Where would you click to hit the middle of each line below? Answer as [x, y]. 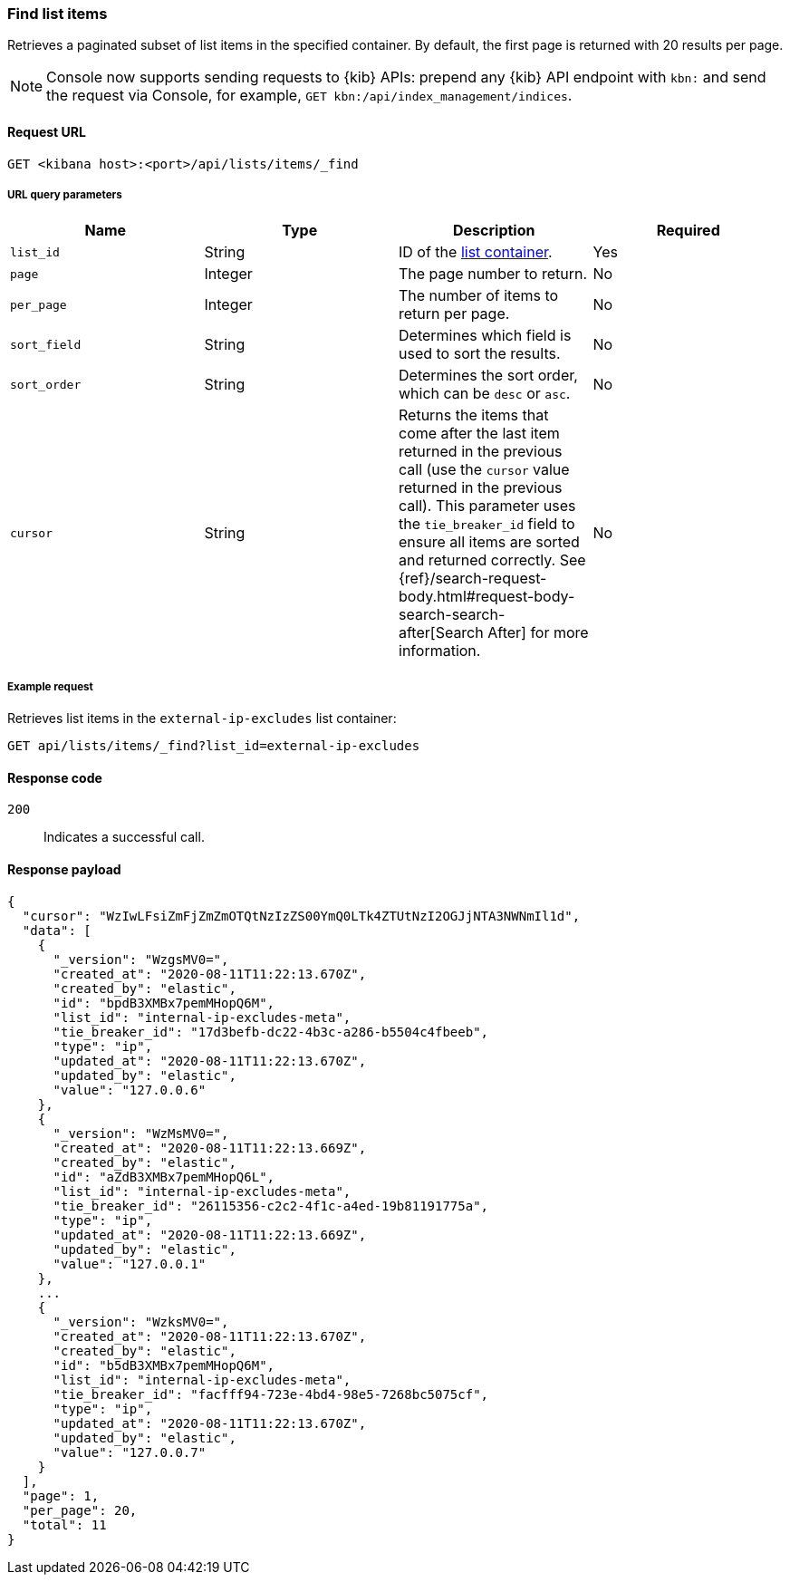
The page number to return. [493, 274]
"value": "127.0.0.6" [130, 1090]
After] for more [538, 633]
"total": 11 [64, 1524]
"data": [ [57, 930]
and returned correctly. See [492, 560]
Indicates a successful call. [124, 837]
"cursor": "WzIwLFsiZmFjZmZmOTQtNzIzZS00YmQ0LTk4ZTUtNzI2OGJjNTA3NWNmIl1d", [301, 916]
